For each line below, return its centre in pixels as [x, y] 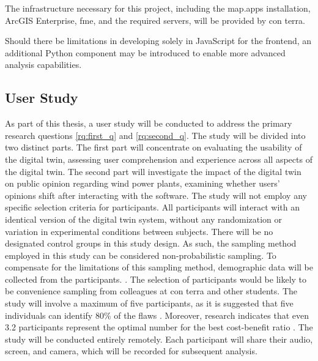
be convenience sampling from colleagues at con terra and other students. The [151, 291]
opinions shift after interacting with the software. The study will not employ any [156, 195]
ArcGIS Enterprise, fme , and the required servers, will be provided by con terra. [155, 20]
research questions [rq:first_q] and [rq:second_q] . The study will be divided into [155, 135]
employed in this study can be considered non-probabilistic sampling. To [141, 255]
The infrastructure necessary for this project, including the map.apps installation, [158, 8]
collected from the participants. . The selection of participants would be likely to [156, 279]
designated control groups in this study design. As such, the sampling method [151, 243]
